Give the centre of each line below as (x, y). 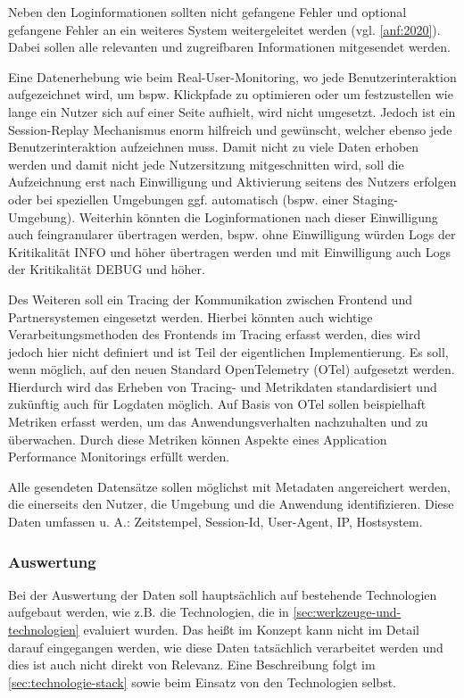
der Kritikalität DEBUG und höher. (107, 269)
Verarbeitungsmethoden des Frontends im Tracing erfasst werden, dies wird (215, 334)
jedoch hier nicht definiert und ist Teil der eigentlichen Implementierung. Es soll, (228, 351)
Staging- (376, 199)
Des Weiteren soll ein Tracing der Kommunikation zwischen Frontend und (211, 299)
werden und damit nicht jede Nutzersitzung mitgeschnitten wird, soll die (206, 164)
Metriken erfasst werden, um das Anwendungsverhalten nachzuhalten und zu (218, 422)
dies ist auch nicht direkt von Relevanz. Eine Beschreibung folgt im (192, 665)
